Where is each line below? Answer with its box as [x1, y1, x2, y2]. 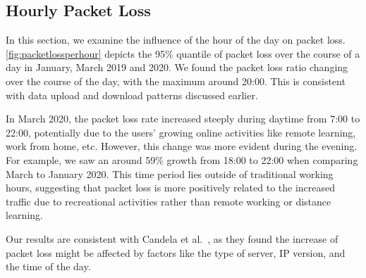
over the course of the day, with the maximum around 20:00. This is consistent [6, 73, 346, 88]
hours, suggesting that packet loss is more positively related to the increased [6, 180, 336, 195]
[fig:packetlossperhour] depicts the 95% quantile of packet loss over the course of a [6, 46, 360, 61]
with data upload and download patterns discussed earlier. [6, 87, 258, 102]
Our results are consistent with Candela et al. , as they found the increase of [6, 231, 338, 246]
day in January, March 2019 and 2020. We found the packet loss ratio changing [6, 60, 348, 75]
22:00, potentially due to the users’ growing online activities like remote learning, [6, 125, 356, 139]
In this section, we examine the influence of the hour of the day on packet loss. [6, 32, 346, 47]
